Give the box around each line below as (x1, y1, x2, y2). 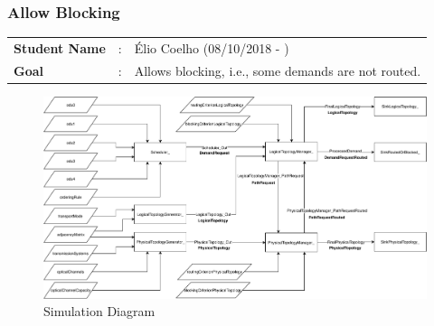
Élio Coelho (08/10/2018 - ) (134, 38, 289, 57)
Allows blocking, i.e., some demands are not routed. (134, 61, 421, 79)
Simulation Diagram (43, 302, 156, 321)
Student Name (14, 38, 106, 57)
